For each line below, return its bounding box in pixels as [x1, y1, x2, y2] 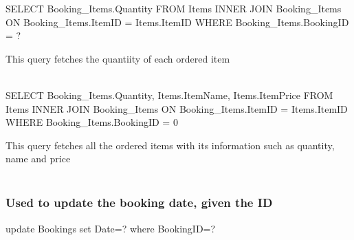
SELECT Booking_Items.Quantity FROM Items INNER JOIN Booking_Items [5, 1, 342, 15]
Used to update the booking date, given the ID [5, 194, 273, 211]
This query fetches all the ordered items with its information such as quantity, [5, 138, 335, 152]
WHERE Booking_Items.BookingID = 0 [5, 115, 178, 129]
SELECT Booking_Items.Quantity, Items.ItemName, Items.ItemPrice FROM [5, 87, 333, 102]
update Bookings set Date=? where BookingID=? [5, 221, 216, 235]
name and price [5, 151, 71, 166]
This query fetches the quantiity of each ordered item [5, 51, 230, 65]
